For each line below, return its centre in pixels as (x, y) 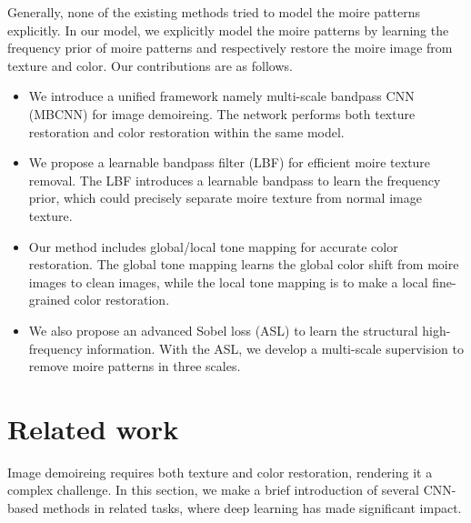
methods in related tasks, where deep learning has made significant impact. (252, 508)
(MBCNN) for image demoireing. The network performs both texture (222, 113)
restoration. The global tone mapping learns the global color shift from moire (244, 264)
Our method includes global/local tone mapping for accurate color (213, 246)
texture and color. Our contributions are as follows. (150, 65)
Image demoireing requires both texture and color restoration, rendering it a (220, 472)
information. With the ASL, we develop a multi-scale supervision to (275, 348)
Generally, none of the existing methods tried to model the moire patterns (214, 12)
